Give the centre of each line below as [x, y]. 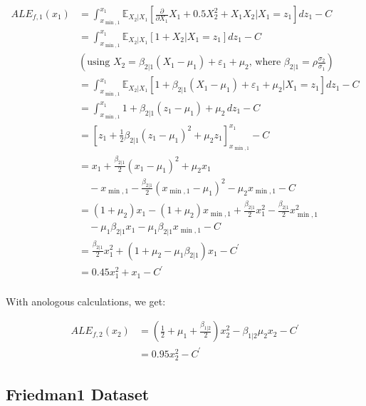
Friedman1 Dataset [78, 394]
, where [265, 62]
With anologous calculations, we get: [86, 301]
